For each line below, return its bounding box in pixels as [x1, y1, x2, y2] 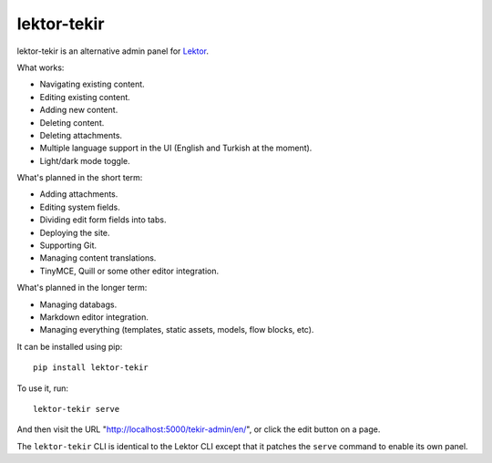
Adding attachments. [39, 189, 118, 200]
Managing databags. [39, 299, 118, 310]
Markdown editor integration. [39, 311, 149, 323]
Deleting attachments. [39, 129, 123, 140]
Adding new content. [39, 105, 118, 116]
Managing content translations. [39, 252, 157, 263]
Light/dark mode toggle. [39, 155, 131, 166]
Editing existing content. [39, 91, 131, 102]
